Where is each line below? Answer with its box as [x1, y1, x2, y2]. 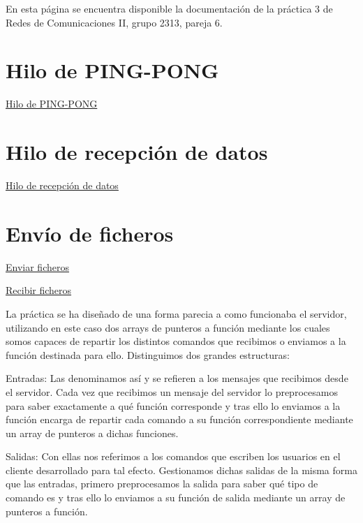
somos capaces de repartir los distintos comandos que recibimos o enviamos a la [6, 334, 346, 348]
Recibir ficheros [6, 283, 72, 297]
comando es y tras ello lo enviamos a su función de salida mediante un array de [6, 490, 346, 505]
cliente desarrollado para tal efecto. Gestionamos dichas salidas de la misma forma [6, 462, 357, 477]
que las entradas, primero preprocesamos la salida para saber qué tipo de [6, 476, 318, 491]
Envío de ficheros [6, 219, 174, 247]
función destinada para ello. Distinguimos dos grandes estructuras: [6, 347, 290, 362]
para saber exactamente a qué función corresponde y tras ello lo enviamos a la [6, 398, 341, 413]
